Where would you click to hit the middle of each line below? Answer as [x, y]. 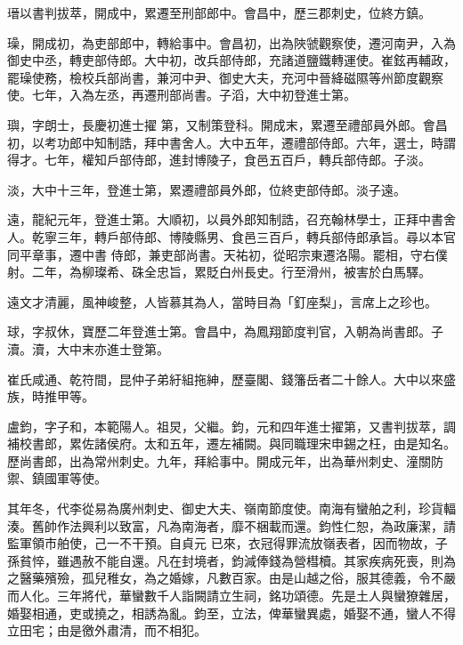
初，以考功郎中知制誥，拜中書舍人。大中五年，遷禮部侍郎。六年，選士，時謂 [231, 142]
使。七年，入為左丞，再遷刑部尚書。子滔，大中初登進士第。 [182, 95]
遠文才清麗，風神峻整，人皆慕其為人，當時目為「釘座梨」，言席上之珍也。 [222, 301]
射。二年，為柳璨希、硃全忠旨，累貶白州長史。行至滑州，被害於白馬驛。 [219, 272]
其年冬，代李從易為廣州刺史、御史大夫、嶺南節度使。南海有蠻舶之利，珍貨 [225, 508]
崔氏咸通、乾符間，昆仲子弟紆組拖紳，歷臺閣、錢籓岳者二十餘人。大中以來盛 [231, 379]
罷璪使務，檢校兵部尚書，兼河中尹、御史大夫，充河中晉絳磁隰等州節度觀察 [225, 77]
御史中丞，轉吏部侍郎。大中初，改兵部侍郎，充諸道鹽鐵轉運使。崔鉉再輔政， [231, 60]
